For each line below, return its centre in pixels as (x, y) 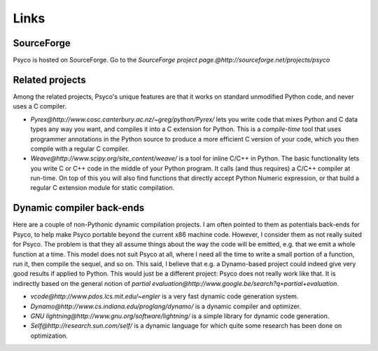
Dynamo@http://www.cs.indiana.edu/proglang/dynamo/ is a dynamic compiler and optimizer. (166, 306)
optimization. (49, 336)
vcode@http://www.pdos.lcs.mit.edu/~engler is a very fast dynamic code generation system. (164, 296)
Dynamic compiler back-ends (79, 208)
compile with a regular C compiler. (80, 149)
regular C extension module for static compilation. (103, 188)
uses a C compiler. (40, 106)
